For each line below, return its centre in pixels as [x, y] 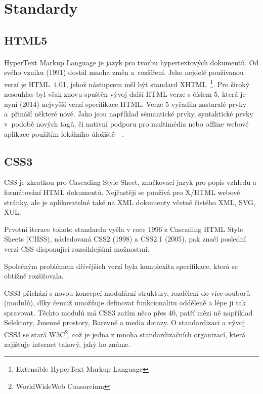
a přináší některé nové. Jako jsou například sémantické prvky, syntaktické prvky [129, 114]
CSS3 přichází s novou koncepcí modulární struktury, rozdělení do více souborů [127, 292]
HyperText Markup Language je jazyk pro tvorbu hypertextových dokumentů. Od [131, 62]
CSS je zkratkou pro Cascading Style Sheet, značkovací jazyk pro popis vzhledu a [130, 182]
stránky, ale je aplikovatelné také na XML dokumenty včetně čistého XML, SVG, [130, 202]
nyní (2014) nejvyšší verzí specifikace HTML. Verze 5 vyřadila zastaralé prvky [125, 104]
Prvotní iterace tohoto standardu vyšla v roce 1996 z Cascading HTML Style [124, 229]
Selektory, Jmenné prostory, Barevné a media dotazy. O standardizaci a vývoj [125, 322]
